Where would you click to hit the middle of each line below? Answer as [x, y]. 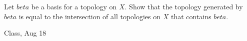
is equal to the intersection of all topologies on [90, 16]
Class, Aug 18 [25, 33]
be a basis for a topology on [74, 6]
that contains [191, 16]
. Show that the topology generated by [184, 6]
